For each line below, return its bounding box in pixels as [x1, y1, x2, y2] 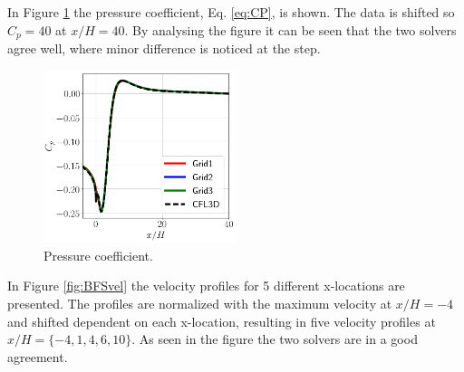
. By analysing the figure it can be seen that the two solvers [124, 20, 457, 39]
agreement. [7, 347, 68, 366]
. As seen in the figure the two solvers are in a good [131, 329, 418, 348]
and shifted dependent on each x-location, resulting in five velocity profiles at [7, 311, 436, 330]
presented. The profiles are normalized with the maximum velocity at [7, 294, 392, 313]
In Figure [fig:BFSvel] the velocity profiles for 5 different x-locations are [7, 276, 405, 295]
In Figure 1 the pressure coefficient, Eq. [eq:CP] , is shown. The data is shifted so [7, 3, 455, 21]
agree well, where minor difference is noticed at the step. [7, 39, 321, 58]
